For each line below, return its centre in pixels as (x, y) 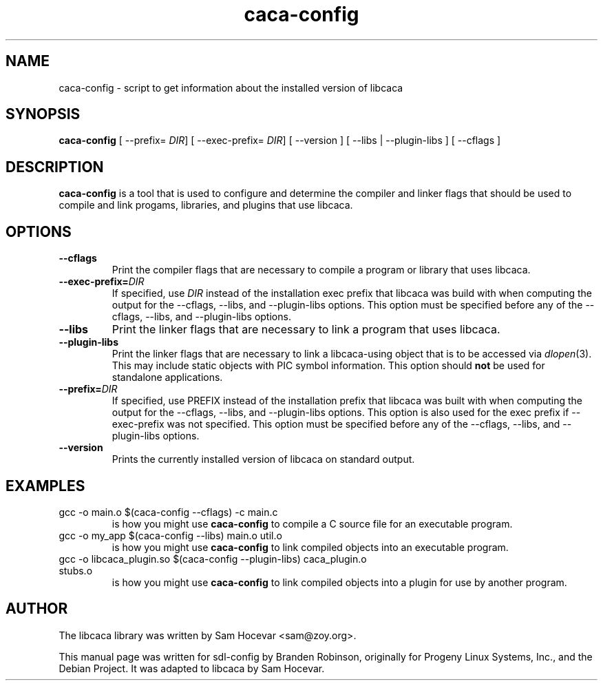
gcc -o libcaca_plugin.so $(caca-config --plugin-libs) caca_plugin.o (213, 559)
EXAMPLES (45, 486)
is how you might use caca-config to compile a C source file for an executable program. (312, 523)
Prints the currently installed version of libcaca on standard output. (263, 459)
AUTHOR (37, 609)
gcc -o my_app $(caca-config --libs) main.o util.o (170, 535)
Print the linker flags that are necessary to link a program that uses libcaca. (306, 330)
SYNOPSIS (43, 114)
